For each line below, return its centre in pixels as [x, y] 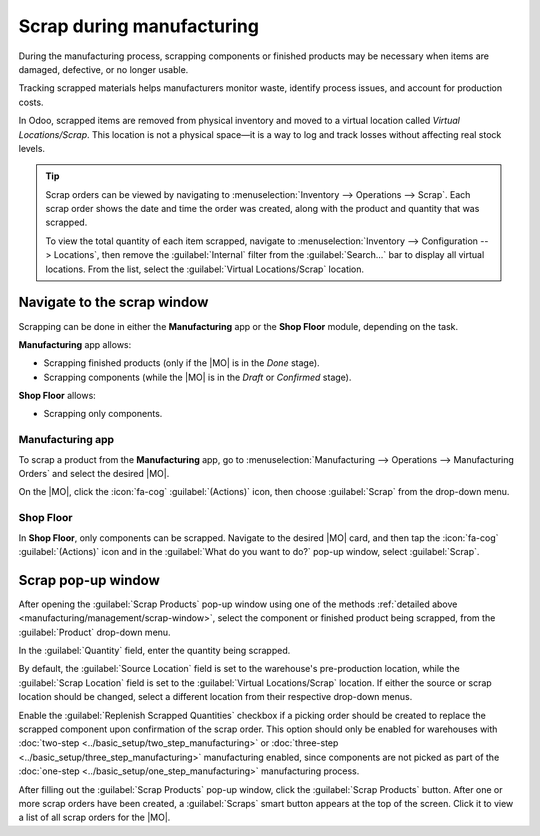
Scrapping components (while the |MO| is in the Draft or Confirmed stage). [197, 377]
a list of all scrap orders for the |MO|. [94, 817]
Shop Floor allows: [57, 396]
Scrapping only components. [103, 414]
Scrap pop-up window [89, 580]
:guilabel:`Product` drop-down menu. [94, 632]
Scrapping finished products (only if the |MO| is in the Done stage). [181, 363]
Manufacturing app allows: [75, 344]
